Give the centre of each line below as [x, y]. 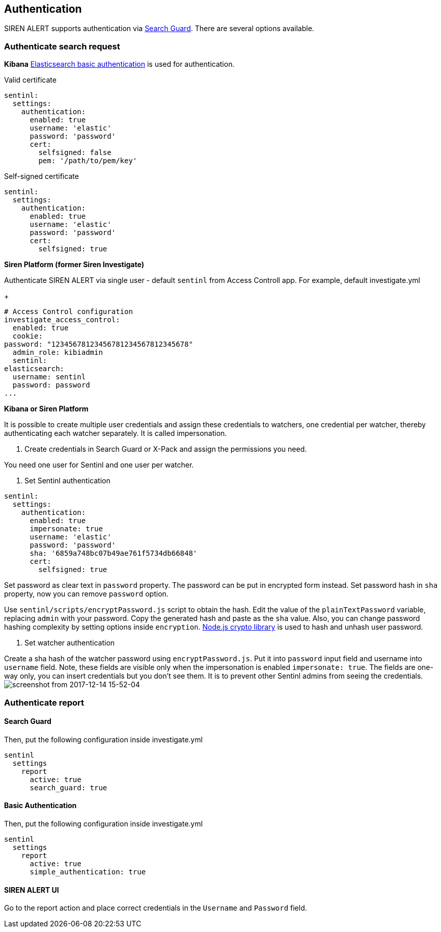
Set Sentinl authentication [67, 481]
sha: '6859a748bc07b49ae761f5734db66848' [114, 553]
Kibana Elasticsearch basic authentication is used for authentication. [119, 64]
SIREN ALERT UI [32, 890]
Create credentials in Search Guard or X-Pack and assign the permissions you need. [166, 449]
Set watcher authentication [70, 643]
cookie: [27, 336]
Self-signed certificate [42, 176]
